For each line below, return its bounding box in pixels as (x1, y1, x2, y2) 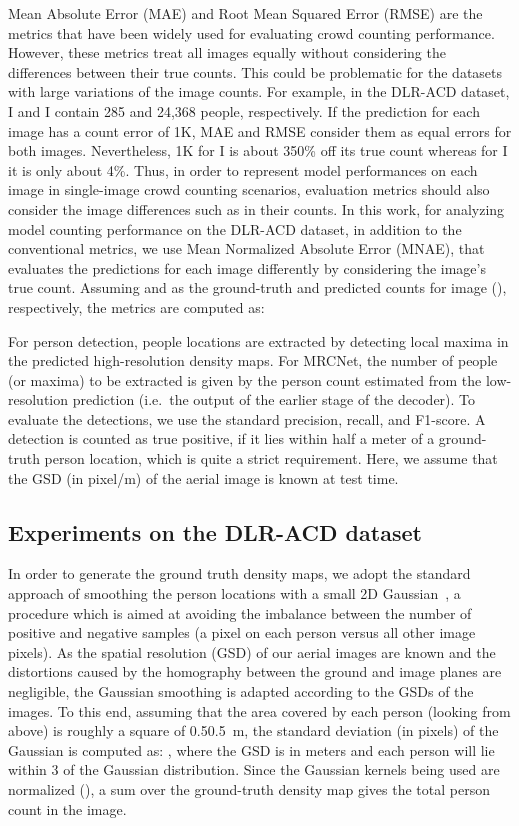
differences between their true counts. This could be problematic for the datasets (8, 61, 503, 82)
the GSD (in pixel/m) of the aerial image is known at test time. (8, 467, 399, 488)
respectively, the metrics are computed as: (8, 296, 265, 317)
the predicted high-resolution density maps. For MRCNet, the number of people (8, 350, 498, 371)
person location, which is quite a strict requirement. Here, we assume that (44, 448, 498, 469)
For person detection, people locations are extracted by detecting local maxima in (8, 330, 509, 351)
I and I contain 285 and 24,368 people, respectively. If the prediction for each (8, 100, 480, 121)
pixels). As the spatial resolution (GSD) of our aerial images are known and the (8, 641, 496, 662)
